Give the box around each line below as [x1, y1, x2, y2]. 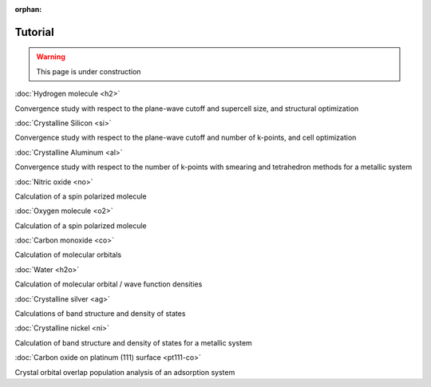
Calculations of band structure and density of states [14, 309, 186, 318]
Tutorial [14, 25, 55, 39]
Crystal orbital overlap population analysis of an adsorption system [14, 367, 235, 377]
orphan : [14, 5, 42, 14]
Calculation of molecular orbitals [14, 250, 122, 259]
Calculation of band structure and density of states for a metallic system [14, 338, 253, 347]
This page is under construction [36, 66, 141, 76]
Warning [36, 52, 65, 61]
